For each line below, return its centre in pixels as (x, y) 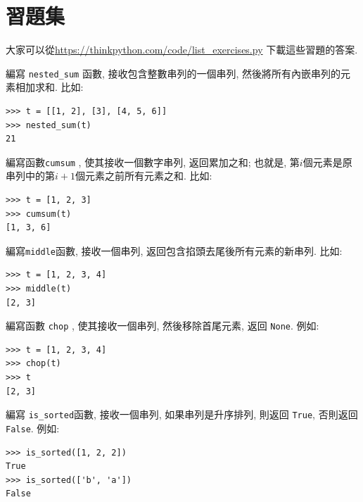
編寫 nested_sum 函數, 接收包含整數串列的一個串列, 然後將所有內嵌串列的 (173, 73)
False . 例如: (33, 428)
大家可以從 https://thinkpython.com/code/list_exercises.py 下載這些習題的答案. (182, 50)
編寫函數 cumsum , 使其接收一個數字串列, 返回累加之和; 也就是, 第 (153, 162)
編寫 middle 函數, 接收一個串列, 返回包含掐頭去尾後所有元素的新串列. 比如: (174, 250)
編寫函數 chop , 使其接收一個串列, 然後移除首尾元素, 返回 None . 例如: (163, 326)
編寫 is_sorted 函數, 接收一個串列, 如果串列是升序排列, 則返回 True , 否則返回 (182, 414)
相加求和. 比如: (49, 87)
